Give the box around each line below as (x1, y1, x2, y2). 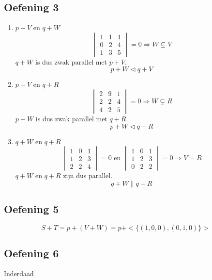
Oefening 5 (4, 201, 59, 216)
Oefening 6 (4, 246, 59, 261)
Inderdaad (4, 268, 34, 279)
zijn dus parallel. (63, 170, 113, 181)
